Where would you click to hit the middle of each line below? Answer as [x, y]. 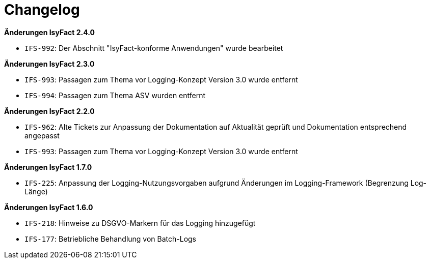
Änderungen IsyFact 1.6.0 [49, 207]
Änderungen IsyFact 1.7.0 [48, 167]
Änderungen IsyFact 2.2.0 [49, 111]
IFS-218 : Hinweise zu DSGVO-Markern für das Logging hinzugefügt [140, 223]
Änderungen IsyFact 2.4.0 [49, 32]
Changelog [42, 10]
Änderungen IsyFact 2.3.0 [49, 64]
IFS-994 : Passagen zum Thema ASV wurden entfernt [115, 95]
